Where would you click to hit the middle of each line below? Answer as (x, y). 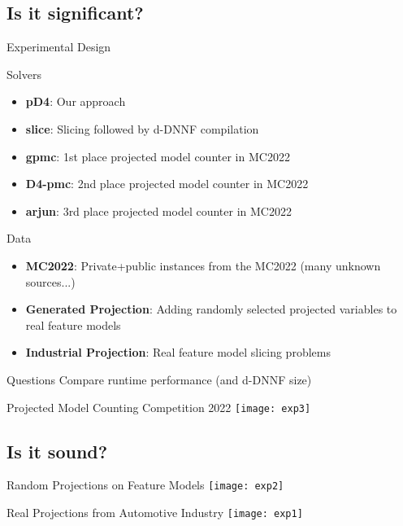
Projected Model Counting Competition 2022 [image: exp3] (159, 407)
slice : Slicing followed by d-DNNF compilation (142, 128)
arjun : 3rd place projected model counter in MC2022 (158, 210)
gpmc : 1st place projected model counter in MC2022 (158, 156)
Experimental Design (59, 47)
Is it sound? (57, 451)
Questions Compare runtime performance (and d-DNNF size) (159, 379)
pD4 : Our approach (76, 101)
